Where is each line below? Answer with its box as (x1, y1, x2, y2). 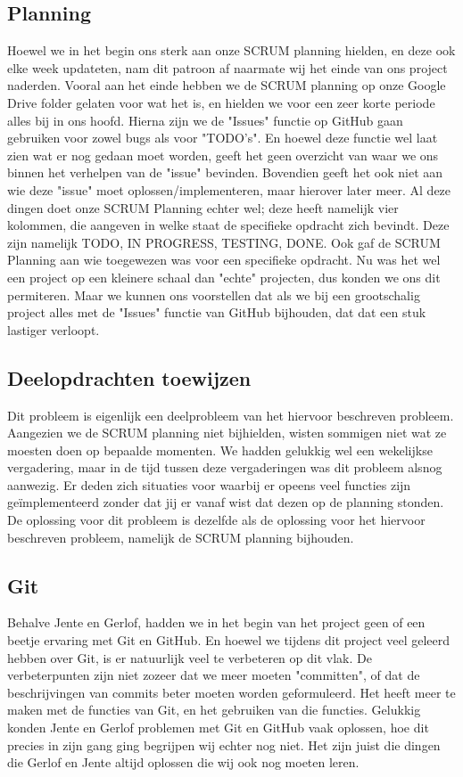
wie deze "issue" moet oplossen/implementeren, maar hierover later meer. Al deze (7, 180, 451, 199)
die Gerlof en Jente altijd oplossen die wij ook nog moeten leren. (7, 753, 360, 772)
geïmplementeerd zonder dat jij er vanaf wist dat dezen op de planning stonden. (7, 493, 444, 511)
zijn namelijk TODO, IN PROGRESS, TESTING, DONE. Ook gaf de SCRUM (7, 233, 441, 251)
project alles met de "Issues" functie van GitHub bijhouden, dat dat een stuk (7, 303, 426, 322)
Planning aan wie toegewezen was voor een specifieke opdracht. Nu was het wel (7, 250, 441, 269)
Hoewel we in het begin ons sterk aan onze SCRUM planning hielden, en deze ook (7, 41, 456, 60)
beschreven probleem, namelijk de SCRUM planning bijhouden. (7, 528, 354, 546)
